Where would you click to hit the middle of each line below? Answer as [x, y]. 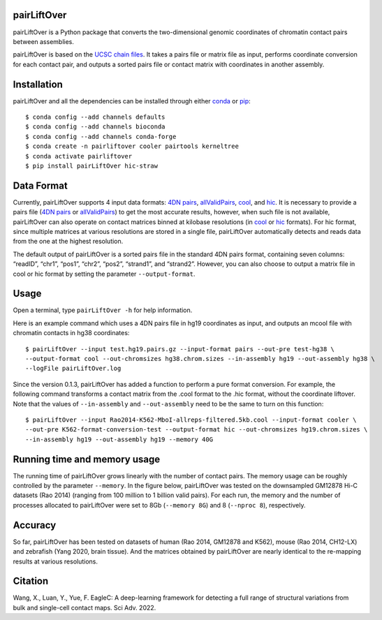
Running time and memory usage [87, 459]
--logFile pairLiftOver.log [73, 369]
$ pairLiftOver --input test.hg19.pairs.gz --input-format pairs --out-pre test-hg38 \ [180, 349]
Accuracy [35, 525]
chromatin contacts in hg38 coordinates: [71, 333]
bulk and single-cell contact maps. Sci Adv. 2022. [85, 607]
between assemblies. [44, 41]
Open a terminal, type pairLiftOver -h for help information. [103, 310]
